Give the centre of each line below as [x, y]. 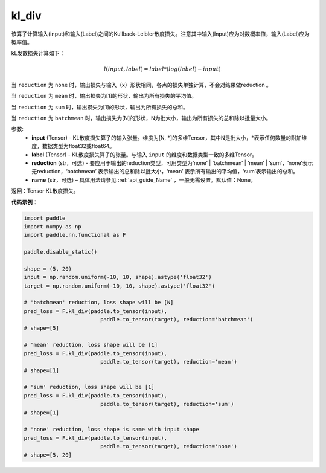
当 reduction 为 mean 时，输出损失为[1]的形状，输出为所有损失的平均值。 [104, 96]
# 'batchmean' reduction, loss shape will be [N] [99, 303]
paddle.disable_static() [61, 252]
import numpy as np [53, 226]
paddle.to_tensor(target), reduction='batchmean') [177, 320]
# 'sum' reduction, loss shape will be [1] [89, 387]
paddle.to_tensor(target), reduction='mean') [169, 362]
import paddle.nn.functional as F [75, 235]
